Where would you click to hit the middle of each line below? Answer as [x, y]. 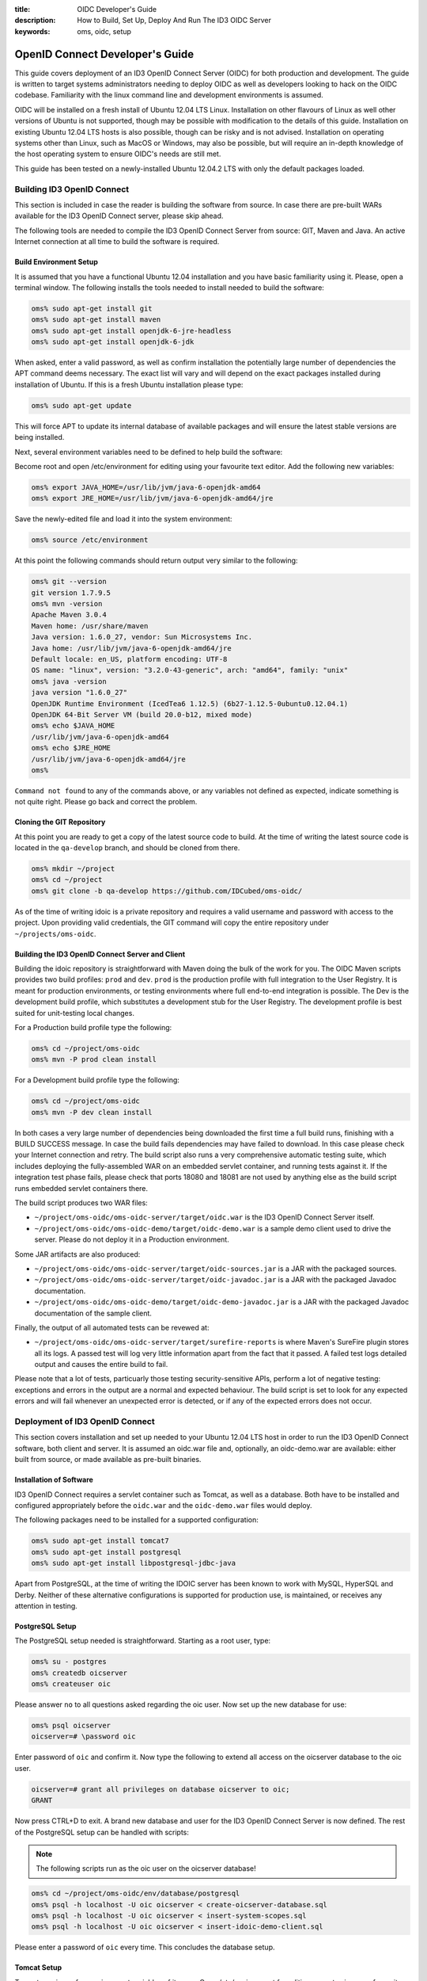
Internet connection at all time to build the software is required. [117, 242]
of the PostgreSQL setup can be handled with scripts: [102, 1832]
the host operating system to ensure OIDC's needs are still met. [118, 154]
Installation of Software [54, 1480]
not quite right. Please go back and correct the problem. [106, 802]
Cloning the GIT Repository [60, 822]
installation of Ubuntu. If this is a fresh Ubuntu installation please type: [129, 384]
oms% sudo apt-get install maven [96, 320]
